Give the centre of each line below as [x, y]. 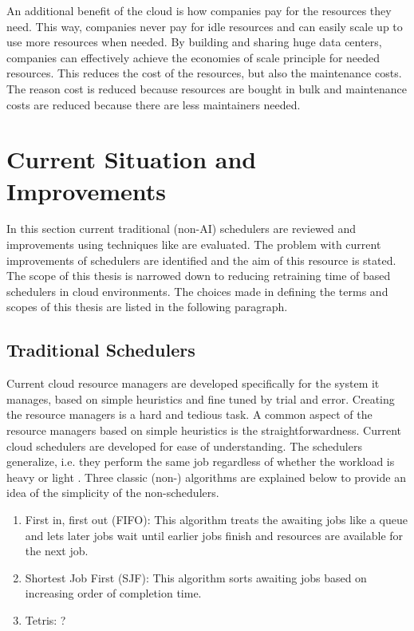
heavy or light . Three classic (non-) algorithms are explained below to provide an [206, 477]
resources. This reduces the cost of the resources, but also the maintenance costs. [204, 73]
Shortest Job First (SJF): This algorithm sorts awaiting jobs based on [196, 577]
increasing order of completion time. [113, 593]
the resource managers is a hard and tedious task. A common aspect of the [189, 414]
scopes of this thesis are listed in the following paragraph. [147, 307]
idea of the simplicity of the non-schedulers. [113, 493]
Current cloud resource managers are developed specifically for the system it [193, 383]
